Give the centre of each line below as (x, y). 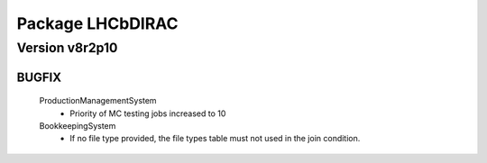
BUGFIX (39, 77)
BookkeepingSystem (78, 126)
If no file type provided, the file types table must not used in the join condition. (215, 139)
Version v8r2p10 (67, 48)
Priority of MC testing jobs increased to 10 (148, 113)
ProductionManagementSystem (98, 101)
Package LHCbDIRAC (98, 23)
